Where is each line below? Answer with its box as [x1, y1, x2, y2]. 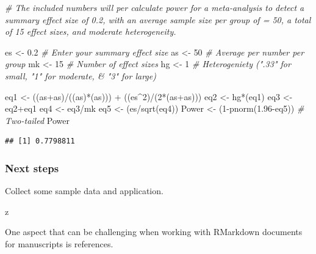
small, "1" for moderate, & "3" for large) [5, 69, 156, 82]
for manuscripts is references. [5, 237, 113, 250]
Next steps [5, 160, 59, 175]
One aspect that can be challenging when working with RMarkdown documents [5, 225, 303, 238]
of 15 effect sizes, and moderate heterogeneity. [5, 25, 176, 38]
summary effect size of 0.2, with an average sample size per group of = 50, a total [5, 13, 311, 26]
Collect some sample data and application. [5, 184, 163, 197]
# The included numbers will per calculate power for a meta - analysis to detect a [5, 1, 304, 13]
